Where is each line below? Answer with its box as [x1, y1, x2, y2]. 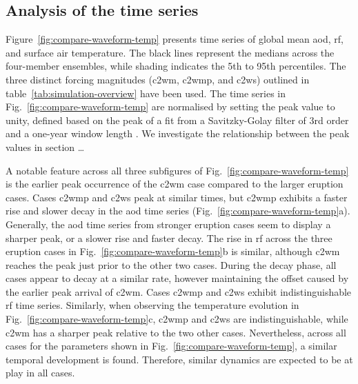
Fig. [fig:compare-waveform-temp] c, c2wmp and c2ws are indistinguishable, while [6, 312, 348, 326]
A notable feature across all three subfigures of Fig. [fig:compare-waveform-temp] [6, 163, 349, 177]
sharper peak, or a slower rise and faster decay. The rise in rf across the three [6, 230, 332, 245]
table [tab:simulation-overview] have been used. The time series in [6, 85, 286, 100]
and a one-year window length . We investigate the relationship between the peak [6, 126, 350, 141]
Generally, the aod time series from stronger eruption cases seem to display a [6, 216, 331, 231]
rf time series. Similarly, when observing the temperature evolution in [6, 298, 299, 312]
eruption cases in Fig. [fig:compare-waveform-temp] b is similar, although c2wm [6, 244, 340, 259]
